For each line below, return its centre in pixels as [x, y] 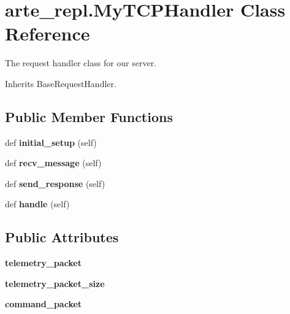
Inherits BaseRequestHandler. [61, 83]
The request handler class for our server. [81, 63]
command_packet [44, 304]
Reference [48, 33]
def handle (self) [37, 204]
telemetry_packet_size [55, 283]
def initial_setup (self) [51, 142]
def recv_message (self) [53, 163]
